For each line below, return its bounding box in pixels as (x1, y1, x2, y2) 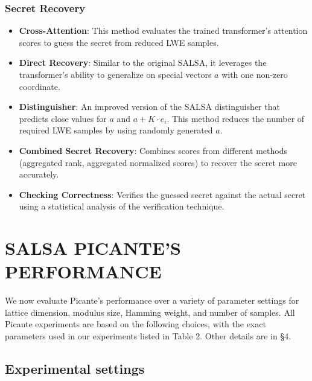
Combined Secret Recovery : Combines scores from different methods (19, 144, 287, 156)
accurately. (19, 168, 59, 181)
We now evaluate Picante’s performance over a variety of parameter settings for (5, 294, 299, 307)
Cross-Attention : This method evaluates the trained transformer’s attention (19, 24, 308, 37)
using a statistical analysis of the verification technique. (19, 200, 224, 213)
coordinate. (19, 80, 60, 92)
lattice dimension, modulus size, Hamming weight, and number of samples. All (5, 306, 295, 318)
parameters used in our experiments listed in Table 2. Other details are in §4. (5, 330, 291, 342)
